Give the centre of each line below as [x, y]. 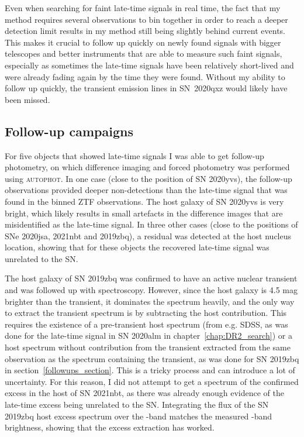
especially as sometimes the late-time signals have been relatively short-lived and [149, 65]
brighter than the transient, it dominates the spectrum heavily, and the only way [150, 301]
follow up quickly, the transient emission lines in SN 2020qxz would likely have [146, 88]
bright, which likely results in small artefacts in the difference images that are [144, 213]
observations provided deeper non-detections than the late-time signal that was [146, 190]
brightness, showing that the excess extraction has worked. [110, 427]
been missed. [27, 99]
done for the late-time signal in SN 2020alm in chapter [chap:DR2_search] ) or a [148, 336]
